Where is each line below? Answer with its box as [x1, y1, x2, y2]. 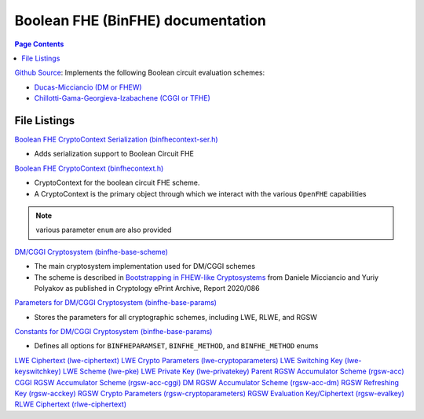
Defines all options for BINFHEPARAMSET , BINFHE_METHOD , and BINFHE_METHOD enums [34, 341, 319, 351]
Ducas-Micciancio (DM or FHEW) [34, 83, 142, 92]
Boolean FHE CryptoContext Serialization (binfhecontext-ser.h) [14, 134, 219, 145]
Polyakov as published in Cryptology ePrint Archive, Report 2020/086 [34, 283, 260, 292]
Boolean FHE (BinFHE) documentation [14, 12, 266, 29]
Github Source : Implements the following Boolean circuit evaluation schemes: [14, 68, 265, 78]
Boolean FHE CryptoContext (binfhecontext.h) [14, 164, 164, 173]
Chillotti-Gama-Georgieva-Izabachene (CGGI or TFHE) [34, 94, 211, 103]
